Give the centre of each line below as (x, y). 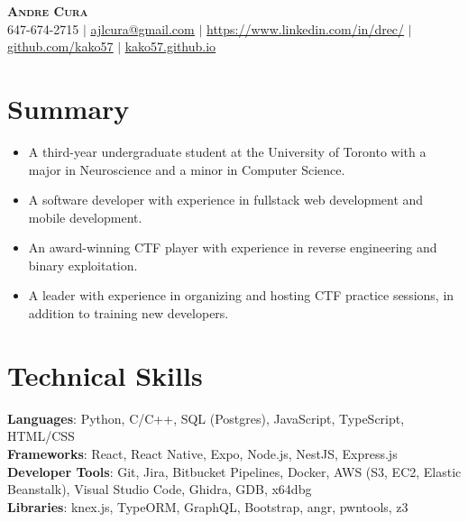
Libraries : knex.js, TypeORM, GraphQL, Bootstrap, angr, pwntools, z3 (208, 506)
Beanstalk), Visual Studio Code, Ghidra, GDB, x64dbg (160, 489)
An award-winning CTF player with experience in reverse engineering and (233, 247)
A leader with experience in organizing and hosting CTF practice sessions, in (241, 295)
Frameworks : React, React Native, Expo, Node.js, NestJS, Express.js (202, 453)
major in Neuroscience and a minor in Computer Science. (187, 169)
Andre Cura (48, 11)
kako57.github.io (170, 46)
